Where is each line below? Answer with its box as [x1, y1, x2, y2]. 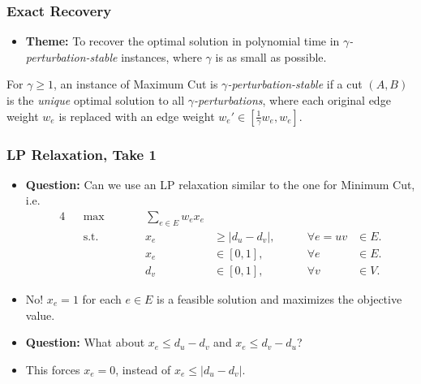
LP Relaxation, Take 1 [6, 144, 157, 164]
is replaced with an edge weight [58, 107, 215, 124]
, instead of [115, 360, 171, 378]
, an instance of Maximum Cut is [54, 76, 218, 93]
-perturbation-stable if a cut [227, 76, 363, 93]
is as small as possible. [215, 48, 327, 65]
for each [82, 290, 122, 307]
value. [25, 306, 55, 323]
